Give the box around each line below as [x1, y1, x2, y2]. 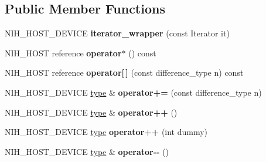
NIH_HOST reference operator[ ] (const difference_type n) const [5, 66, 244, 79]
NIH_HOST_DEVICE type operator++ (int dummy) [5, 126, 208, 138]
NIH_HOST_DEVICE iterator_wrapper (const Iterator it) [5, 27, 230, 39]
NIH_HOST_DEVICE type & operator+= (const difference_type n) [5, 86, 262, 98]
